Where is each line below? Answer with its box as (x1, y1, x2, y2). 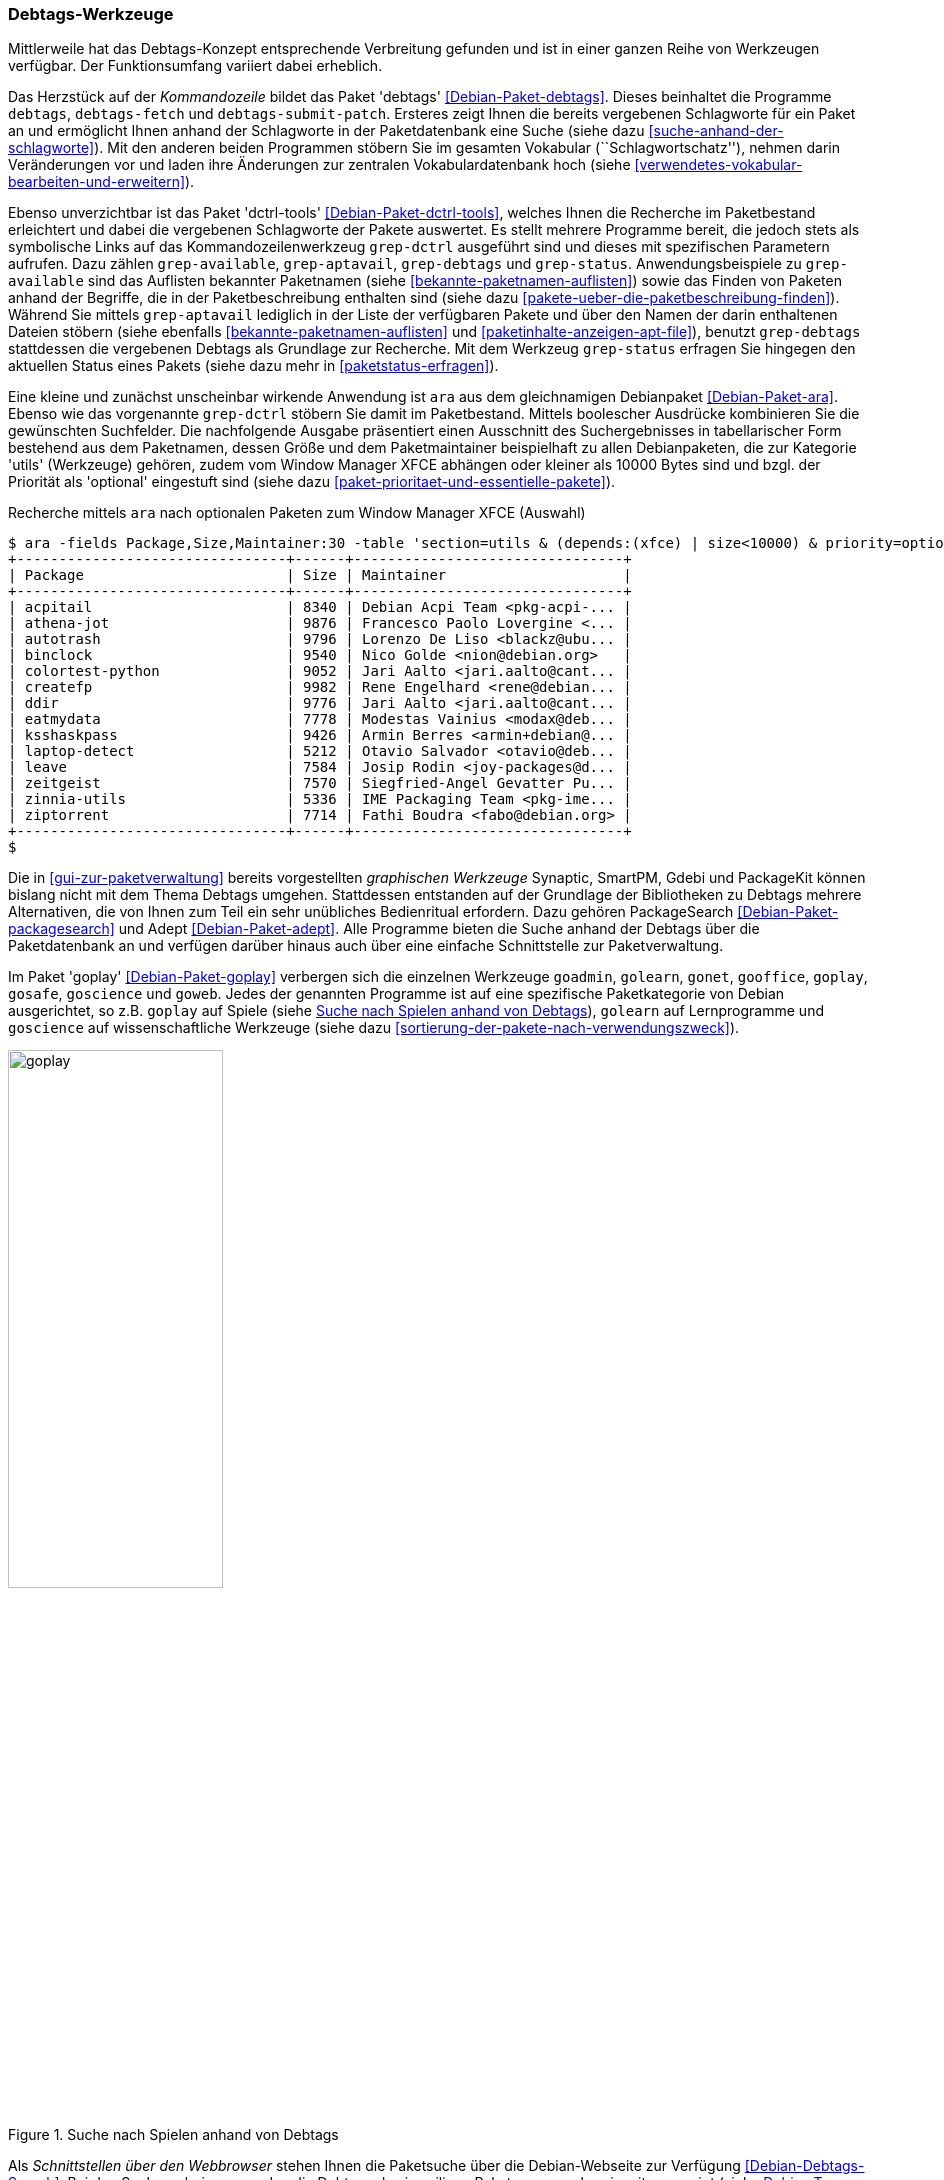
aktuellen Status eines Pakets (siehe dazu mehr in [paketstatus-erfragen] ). (8, 357, 499, 375)
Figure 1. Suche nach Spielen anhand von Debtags (8, 2126, 339, 2144)
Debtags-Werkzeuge (8, 4, 174, 24)
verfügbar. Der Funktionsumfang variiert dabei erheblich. (8, 57, 383, 75)
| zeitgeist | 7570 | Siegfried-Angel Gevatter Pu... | (8, 775, 632, 792)
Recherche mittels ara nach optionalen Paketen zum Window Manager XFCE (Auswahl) (8, 504, 586, 522)
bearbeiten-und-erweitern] (8, 173, 186, 191)
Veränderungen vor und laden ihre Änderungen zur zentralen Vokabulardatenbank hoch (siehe (8, 156, 631, 174)
